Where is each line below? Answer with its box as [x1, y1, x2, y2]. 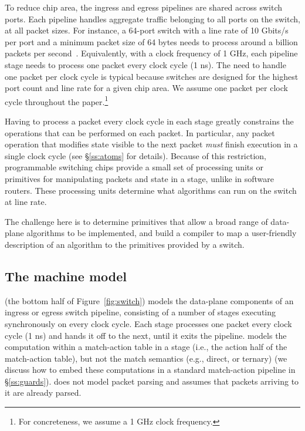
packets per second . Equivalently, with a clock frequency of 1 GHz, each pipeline [5, 47, 298, 59]
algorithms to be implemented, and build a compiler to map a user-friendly [26, 227, 297, 239]
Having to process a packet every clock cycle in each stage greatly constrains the [5, 115, 294, 127]
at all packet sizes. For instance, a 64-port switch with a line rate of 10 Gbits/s [5, 24, 289, 36]
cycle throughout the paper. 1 [5, 93, 109, 107]
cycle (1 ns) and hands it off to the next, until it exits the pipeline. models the [5, 329, 287, 341]
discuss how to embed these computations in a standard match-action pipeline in [5, 363, 296, 376]
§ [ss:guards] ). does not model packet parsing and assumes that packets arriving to [5, 375, 299, 387]
